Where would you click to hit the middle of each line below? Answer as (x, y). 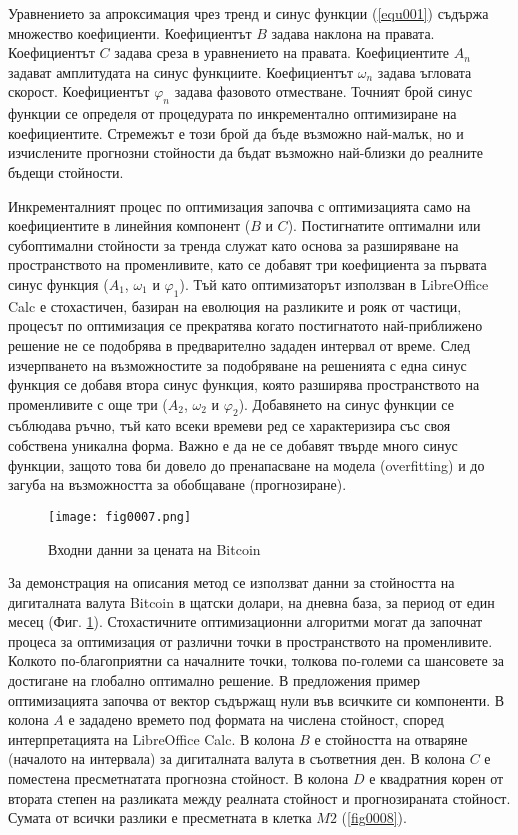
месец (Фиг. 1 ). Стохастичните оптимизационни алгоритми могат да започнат (245, 621)
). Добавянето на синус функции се (346, 403)
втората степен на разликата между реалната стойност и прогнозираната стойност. (259, 797)
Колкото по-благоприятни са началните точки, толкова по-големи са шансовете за (256, 660)
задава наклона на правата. (353, 32)
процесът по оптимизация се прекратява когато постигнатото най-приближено (245, 325)
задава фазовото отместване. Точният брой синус (323, 91)
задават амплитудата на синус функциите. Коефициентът (181, 71)
